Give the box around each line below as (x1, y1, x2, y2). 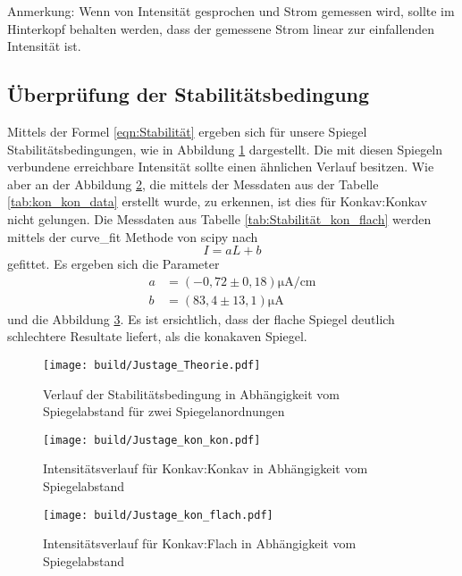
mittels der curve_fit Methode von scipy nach (7, 227, 258, 246)
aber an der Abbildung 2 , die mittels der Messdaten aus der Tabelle (7, 174, 379, 193)
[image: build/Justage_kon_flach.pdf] (43, 508, 273, 522)
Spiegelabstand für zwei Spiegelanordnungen (43, 402, 285, 421)
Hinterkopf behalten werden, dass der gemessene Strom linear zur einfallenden (7, 19, 435, 38)
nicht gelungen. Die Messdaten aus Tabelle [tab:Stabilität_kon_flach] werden (7, 209, 432, 228)
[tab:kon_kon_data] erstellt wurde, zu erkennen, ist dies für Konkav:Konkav (7, 192, 427, 211)
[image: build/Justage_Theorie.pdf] (43, 358, 261, 371)
